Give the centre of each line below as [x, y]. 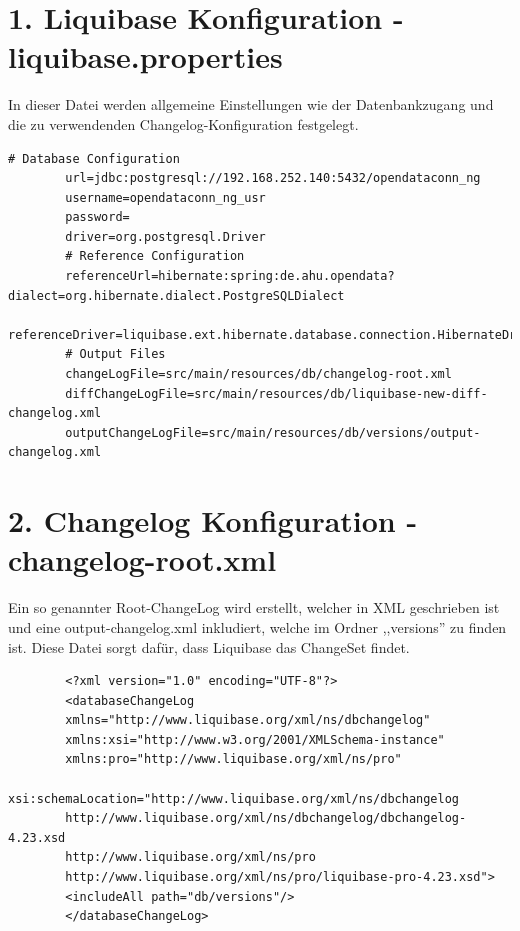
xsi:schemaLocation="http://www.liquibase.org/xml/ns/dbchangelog [234, 798]
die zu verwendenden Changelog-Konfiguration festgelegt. [183, 123]
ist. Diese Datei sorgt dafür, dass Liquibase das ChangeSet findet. [209, 646]
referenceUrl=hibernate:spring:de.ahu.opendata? [230, 276]
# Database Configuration [94, 158]
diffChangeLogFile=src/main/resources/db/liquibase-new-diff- [276, 393]
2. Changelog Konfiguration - [213, 520]
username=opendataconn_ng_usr [165, 197]
